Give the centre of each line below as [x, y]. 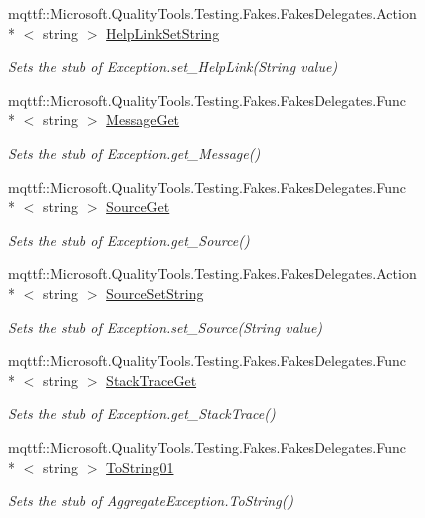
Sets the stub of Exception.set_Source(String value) [165, 326]
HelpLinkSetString [163, 32]
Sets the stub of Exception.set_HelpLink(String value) [173, 66]
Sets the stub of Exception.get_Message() [134, 152]
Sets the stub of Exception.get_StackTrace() [142, 413]
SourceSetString [155, 292]
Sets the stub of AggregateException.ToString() [151, 500]
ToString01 [140, 466]
